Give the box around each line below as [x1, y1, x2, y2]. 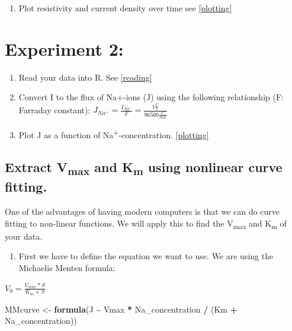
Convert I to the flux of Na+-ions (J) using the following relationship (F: [18, 91, 284, 103]
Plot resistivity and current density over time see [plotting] [18, 2, 232, 14]
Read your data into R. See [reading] [18, 71, 152, 83]
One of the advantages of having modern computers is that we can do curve [5, 205, 280, 218]
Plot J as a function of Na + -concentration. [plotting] [18, 127, 209, 141]
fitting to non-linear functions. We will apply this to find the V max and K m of [5, 217, 287, 231]
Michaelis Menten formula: [18, 262, 115, 274]
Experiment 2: [5, 36, 124, 61]
